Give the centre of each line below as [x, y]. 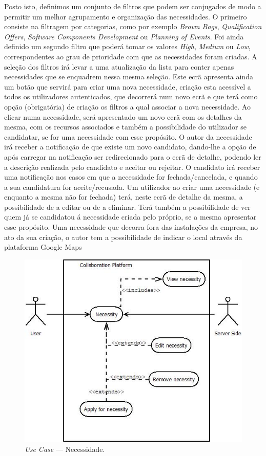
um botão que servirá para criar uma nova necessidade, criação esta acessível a [128, 86]
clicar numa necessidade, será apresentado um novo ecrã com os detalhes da [123, 116]
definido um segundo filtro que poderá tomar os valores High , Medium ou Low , [127, 46]
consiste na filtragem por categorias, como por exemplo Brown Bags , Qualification [133, 26]
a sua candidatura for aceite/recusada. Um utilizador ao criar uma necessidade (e [132, 187]
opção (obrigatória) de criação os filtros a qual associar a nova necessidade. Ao [127, 106]
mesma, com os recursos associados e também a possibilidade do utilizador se [125, 127]
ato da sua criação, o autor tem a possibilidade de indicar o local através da [123, 237]
